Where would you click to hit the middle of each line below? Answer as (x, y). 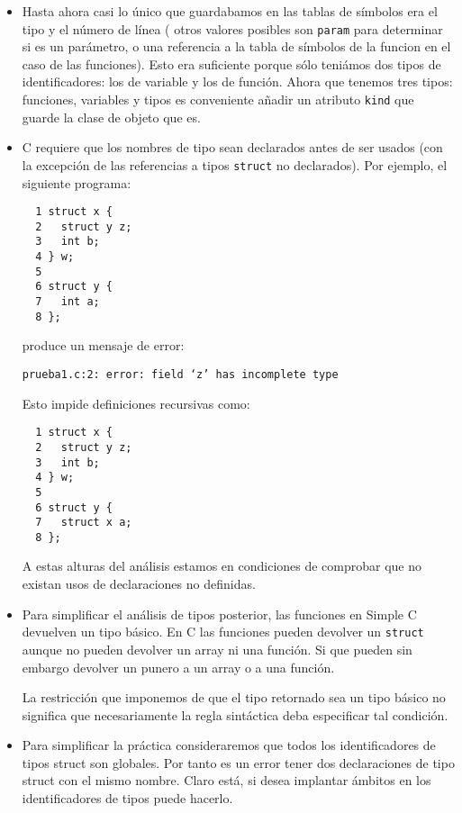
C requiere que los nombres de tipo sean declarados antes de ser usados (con (232, 147)
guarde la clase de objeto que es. (111, 117)
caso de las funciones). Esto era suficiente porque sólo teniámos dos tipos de (231, 63)
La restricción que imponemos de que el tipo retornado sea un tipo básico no (234, 697)
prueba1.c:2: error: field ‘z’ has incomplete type (180, 374)
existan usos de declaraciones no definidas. (139, 584)
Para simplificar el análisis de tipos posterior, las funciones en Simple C (219, 614)
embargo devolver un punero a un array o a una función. (178, 667)
